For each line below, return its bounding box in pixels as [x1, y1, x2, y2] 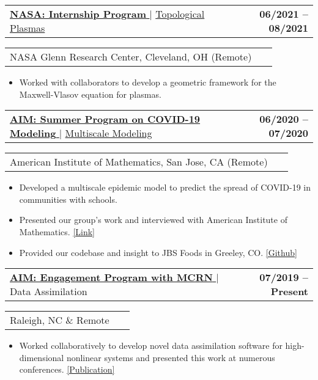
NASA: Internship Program [10, 7, 147, 21]
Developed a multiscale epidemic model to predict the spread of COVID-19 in [19, 181, 311, 194]
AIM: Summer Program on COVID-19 [10, 112, 201, 126]
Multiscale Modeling [65, 126, 152, 141]
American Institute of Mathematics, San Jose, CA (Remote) [10, 155, 268, 169]
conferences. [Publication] [19, 363, 115, 376]
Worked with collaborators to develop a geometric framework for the [19, 76, 276, 88]
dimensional [19, 351, 64, 364]
